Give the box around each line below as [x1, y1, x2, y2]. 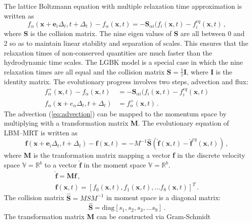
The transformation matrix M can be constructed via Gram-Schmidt [4, 211, 210, 222]
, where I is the [187, 66, 232, 76]
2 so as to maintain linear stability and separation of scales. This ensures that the [4, 38, 249, 48]
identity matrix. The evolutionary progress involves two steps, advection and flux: [4, 76, 249, 86]
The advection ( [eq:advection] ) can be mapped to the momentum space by [4, 108, 227, 118]
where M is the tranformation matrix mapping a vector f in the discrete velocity [4, 150, 245, 160]
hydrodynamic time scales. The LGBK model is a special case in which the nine [4, 57, 243, 67]
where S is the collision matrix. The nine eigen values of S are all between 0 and [4, 28, 245, 38]
